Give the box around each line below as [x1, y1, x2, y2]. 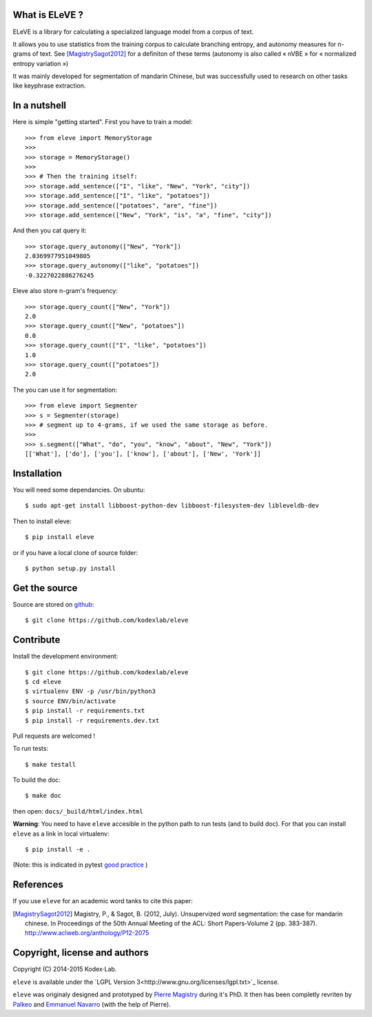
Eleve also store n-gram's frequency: [12, 287, 118, 295]
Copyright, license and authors [12, 947, 149, 958]
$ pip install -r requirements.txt [25, 707, 145, 715]
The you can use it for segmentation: [12, 385, 117, 394]
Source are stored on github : [12, 600, 94, 608]
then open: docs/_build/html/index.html [12, 807, 144, 815]
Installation [12, 467, 62, 479]
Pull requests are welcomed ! [12, 732, 96, 740]
